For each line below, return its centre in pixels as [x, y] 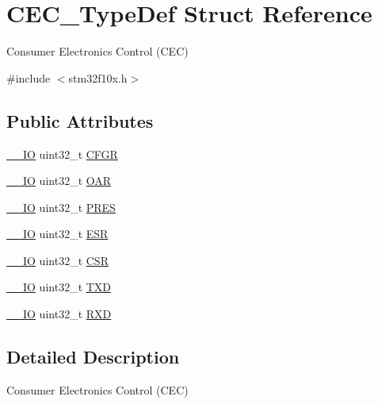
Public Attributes [80, 120]
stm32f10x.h [98, 77]
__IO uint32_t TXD [59, 287]
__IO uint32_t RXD [59, 314]
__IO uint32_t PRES [61, 207]
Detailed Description [93, 357]
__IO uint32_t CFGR [62, 154]
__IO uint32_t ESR [57, 234]
